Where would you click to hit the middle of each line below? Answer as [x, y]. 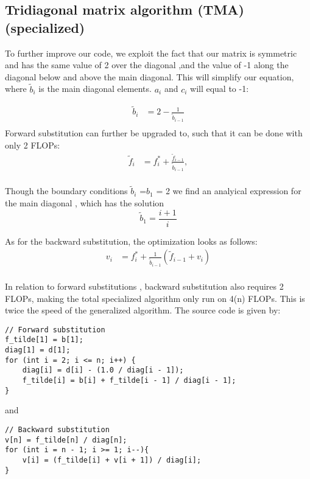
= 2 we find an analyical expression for [229, 191]
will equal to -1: [220, 89]
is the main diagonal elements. [95, 89]
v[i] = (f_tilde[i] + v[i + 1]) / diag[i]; [112, 460]
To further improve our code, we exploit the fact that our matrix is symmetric [151, 53]
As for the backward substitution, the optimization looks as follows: [131, 241]
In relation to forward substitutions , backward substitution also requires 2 [144, 286]
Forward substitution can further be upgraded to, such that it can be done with [154, 132]
